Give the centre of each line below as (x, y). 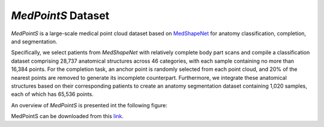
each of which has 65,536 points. (52, 94)
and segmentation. (34, 41)
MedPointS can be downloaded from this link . (67, 116)
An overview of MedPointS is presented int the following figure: (89, 105)
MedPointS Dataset (60, 16)
